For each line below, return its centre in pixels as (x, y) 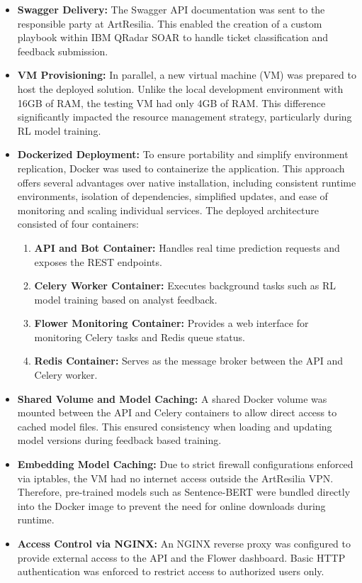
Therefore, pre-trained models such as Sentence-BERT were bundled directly (184, 492)
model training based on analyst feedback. (126, 299)
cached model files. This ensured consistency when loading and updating (175, 426)
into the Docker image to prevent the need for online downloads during (171, 505)
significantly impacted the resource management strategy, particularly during (185, 117)
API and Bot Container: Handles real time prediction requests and (187, 247)
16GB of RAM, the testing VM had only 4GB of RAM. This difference (171, 102)
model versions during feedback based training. (119, 440)
